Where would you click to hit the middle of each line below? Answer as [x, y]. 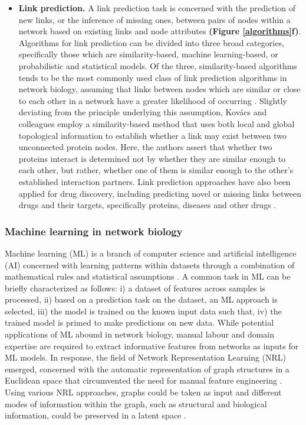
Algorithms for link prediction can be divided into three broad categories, [151, 42]
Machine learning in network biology [94, 231]
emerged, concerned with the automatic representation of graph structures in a [147, 369]
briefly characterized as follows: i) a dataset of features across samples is [135, 288]
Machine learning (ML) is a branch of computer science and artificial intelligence [151, 253]
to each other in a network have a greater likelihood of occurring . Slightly [153, 100]
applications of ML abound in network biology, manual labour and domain [140, 334]
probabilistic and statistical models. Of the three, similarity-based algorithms [158, 65]
